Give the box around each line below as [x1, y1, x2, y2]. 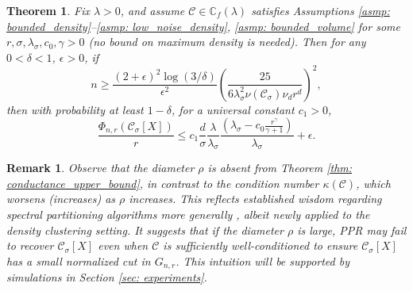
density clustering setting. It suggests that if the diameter [6, 221, 284, 238]
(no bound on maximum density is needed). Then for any [88, 33, 366, 50]
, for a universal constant [172, 101, 295, 117]
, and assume [120, 2, 185, 18]
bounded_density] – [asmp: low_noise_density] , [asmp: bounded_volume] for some [6, 17, 400, 34]
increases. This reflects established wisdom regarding [129, 190, 382, 207]
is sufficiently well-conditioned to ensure [163, 237, 358, 254]
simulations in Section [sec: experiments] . [6, 269, 207, 285]
